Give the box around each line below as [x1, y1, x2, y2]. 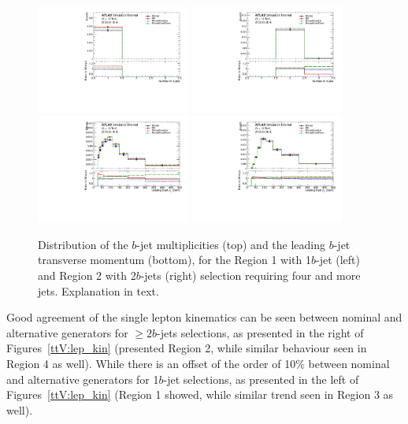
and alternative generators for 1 [6, 370, 159, 387]
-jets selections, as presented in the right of [156, 324, 364, 340]
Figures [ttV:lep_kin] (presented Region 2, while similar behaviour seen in [6, 340, 367, 356]
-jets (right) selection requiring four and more [140, 267, 361, 284]
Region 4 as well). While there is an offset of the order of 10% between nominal [6, 355, 390, 372]
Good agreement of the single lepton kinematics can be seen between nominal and [6, 309, 402, 325]
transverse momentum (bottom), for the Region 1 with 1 [38, 251, 311, 268]
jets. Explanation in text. [38, 282, 159, 299]
